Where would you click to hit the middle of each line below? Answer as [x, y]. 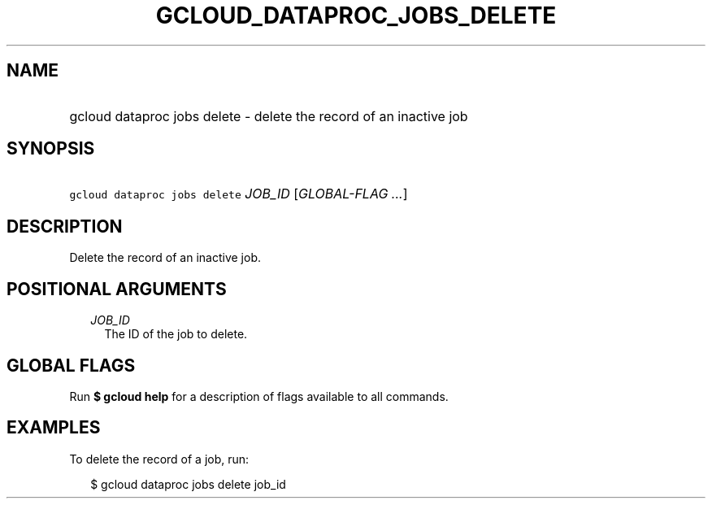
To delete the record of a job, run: [159, 459]
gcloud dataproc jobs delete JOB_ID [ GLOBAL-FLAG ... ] [239, 194]
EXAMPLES [54, 428]
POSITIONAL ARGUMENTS [117, 289]
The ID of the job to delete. [176, 334]
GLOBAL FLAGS [71, 365]
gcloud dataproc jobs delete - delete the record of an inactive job [269, 116]
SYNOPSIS [51, 149]
